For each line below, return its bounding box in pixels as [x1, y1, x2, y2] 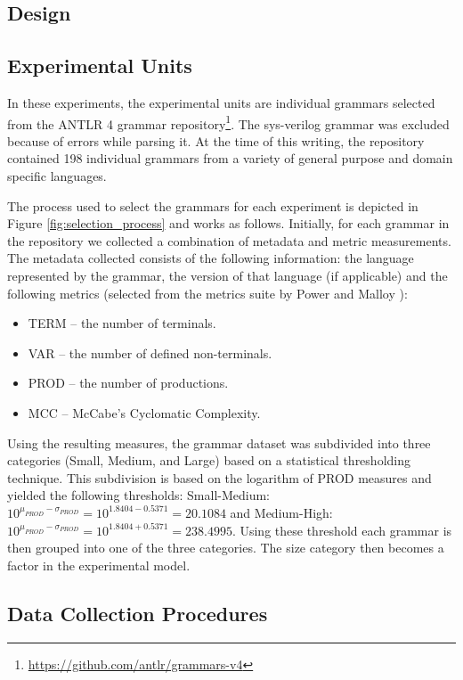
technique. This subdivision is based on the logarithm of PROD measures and [7, 468, 432, 487]
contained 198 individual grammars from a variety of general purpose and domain [7, 149, 453, 168]
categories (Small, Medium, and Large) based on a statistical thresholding [7, 451, 410, 470]
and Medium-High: [230, 503, 333, 521]
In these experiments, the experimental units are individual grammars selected [7, 93, 435, 111]
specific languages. [7, 167, 107, 185]
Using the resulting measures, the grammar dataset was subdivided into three [7, 433, 431, 452]
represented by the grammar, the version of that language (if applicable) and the [7, 266, 448, 284]
